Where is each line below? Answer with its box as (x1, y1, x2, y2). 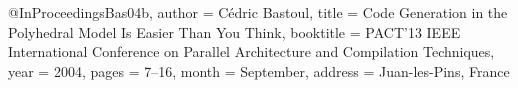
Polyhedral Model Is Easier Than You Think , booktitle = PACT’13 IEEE (8, 21, 461, 42)
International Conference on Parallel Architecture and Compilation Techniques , (8, 41, 495, 62)
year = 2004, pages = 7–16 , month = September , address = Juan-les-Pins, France (8, 60, 510, 81)
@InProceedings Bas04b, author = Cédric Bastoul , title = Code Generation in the (8, 2, 508, 22)
